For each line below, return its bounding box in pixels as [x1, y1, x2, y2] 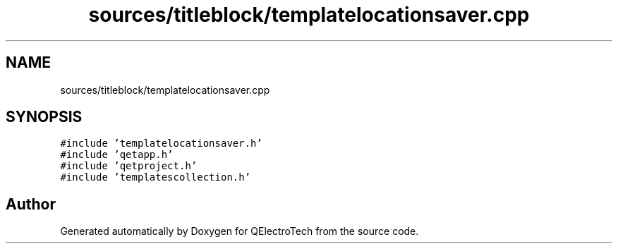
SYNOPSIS [6, 108, 83, 126]
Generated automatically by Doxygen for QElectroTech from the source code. [60, 225, 419, 238]
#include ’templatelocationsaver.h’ [60, 138, 262, 150]
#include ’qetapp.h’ [60, 149, 174, 161]
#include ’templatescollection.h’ [60, 171, 251, 183]
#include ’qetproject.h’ [60, 160, 198, 172]
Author [6, 195, 56, 213]
